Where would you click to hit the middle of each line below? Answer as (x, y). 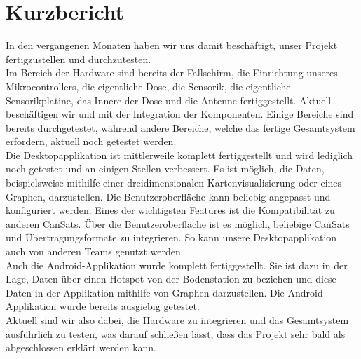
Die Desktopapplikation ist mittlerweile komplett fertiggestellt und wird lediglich (179, 155)
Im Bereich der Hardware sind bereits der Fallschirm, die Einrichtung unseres (172, 73)
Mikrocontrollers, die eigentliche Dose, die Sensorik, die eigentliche (148, 86)
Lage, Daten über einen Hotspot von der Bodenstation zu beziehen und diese (171, 279)
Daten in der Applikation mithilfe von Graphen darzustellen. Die (145, 292)
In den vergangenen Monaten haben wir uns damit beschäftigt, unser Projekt (172, 45)
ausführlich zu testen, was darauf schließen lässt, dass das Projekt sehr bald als (176, 333)
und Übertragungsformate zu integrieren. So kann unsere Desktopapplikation (171, 237)
